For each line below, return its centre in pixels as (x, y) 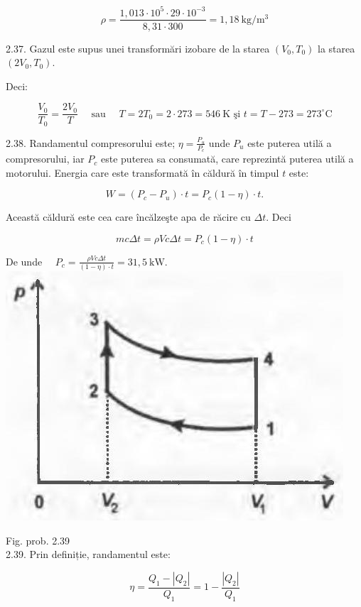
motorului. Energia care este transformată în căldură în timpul (142, 172)
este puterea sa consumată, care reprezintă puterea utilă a (227, 159)
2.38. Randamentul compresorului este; (91, 142)
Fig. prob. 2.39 (38, 540)
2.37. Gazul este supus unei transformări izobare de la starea (138, 48)
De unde (24, 261)
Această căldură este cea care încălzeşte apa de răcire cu (128, 217)
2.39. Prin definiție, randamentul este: (88, 554)
